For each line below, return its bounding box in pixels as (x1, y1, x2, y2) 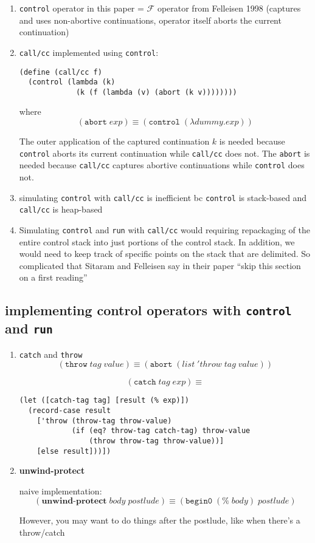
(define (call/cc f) (19, 67, 102, 77)
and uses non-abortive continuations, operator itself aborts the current (19, 13, 282, 26)
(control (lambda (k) (28, 78, 116, 87)
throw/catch (19, 526, 65, 539)
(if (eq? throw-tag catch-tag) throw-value (71, 426, 251, 435)
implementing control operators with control (5, 301, 292, 319)
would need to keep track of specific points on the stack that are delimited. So (19, 247, 311, 260)
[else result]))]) (36, 446, 111, 456)
